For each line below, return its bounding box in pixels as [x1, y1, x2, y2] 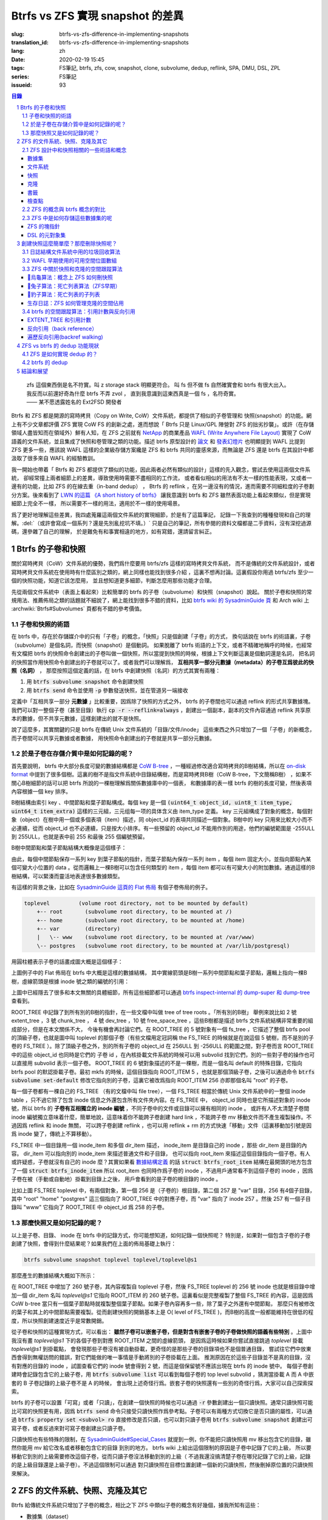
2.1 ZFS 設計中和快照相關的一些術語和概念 [22, 146, 127, 153]
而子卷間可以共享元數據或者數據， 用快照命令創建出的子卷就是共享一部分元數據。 [11, 734, 215, 742]
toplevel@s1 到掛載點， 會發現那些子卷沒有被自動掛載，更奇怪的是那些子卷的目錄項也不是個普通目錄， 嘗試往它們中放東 [11, 1346, 312, 1353]
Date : [11, 55, 26, 63]
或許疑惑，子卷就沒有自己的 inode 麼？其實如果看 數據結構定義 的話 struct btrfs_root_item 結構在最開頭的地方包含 [11, 1158, 312, 1166]
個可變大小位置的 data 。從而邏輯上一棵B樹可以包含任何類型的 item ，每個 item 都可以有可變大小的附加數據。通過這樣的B [11, 864, 315, 871]
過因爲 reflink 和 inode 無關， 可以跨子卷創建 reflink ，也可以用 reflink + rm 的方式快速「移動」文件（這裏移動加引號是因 [11, 1122, 312, 1129]
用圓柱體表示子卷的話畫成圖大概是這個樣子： [11, 958, 123, 965]
